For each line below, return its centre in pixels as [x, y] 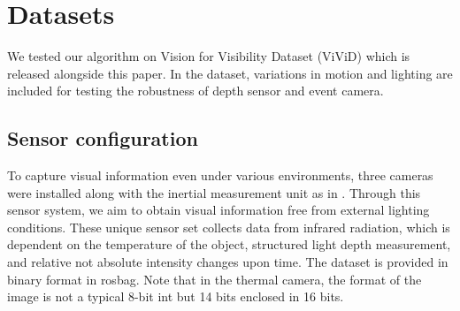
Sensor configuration [103, 138]
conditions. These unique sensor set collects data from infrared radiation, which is [229, 227]
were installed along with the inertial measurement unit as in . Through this [214, 192]
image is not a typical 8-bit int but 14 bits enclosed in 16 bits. [176, 296]
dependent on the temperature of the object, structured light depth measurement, [229, 244]
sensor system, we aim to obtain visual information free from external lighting [218, 210]
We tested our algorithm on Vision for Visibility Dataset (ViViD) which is [209, 56]
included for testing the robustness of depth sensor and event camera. [195, 91]
